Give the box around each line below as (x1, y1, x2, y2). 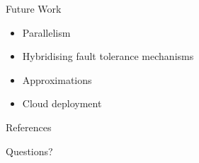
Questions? (6, 143, 53, 158)
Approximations (22, 72, 92, 87)
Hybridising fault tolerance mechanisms (22, 49, 194, 64)
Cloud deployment (22, 96, 102, 111)
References (6, 119, 52, 134)
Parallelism (22, 25, 71, 40)
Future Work (6, 1, 62, 16)
